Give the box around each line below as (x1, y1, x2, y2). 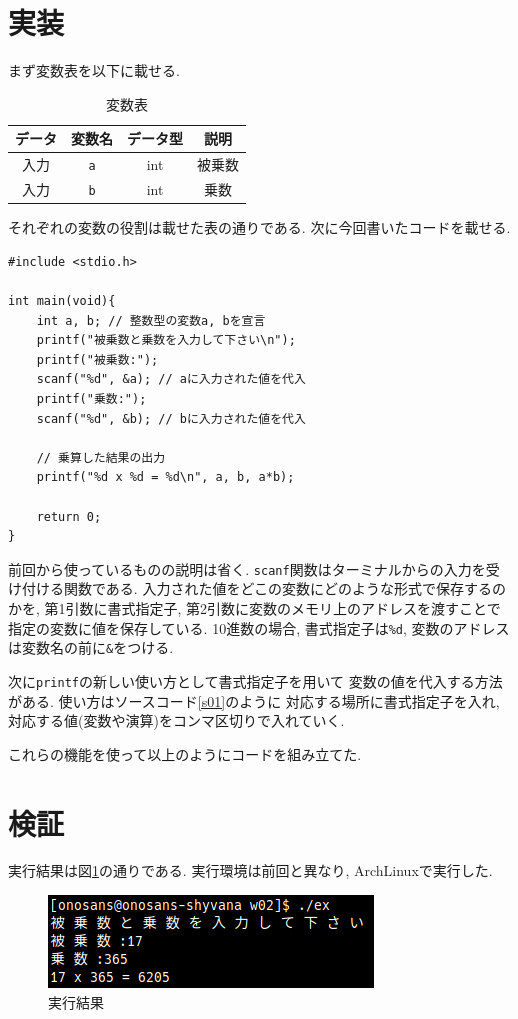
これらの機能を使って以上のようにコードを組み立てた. (8, 743, 362, 764)
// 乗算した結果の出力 (36, 450, 166, 465)
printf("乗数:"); (36, 391, 147, 406)
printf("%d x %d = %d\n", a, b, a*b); (36, 470, 295, 485)
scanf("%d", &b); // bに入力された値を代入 (36, 411, 306, 426)
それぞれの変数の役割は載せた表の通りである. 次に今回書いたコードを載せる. (8, 217, 511, 238)
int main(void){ (8, 294, 116, 308)
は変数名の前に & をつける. (8, 637, 174, 658)
